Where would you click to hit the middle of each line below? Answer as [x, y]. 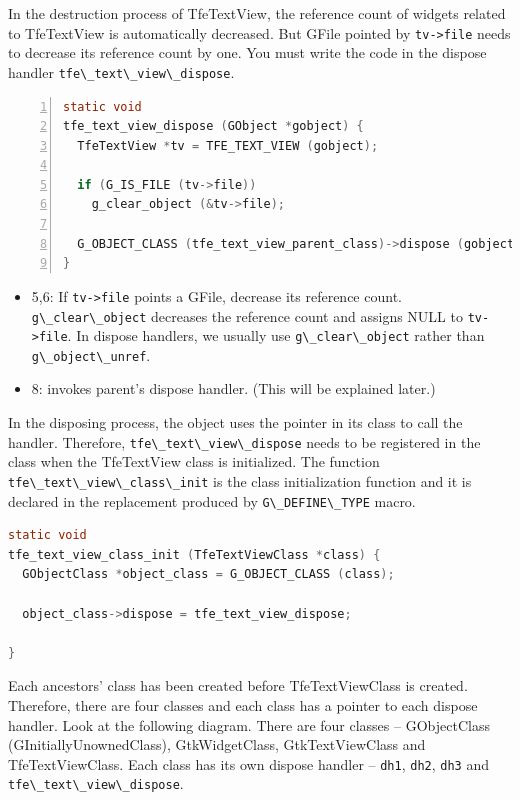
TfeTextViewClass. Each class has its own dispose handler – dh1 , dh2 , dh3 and [249, 763]
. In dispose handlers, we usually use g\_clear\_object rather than [276, 335]
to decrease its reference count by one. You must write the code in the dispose [247, 52]
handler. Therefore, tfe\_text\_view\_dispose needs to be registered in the [244, 441]
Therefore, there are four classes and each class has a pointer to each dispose [243, 704]
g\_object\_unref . [91, 354]
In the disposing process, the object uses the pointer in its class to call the [235, 422]
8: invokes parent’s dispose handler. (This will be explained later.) [233, 388]
